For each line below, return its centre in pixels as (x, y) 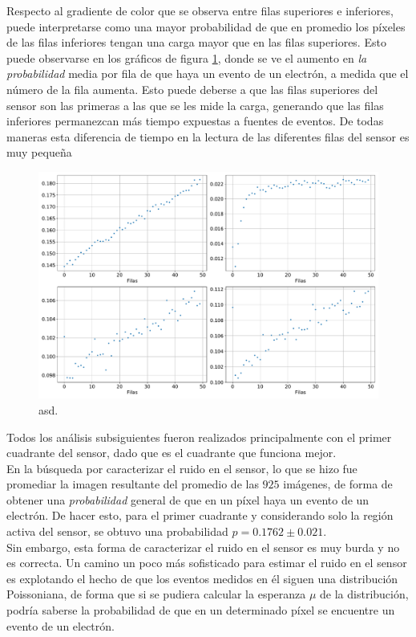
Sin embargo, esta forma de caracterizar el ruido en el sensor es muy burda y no (203, 547)
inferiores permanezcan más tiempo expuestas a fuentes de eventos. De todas (195, 121)
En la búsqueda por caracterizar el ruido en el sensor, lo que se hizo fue (182, 468)
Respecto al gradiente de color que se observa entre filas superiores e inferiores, (200, 10)
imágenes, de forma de (338, 484)
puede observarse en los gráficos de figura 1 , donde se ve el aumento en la (187, 57)
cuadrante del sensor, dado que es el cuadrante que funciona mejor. (172, 453)
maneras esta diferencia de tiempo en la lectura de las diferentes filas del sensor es (208, 136)
